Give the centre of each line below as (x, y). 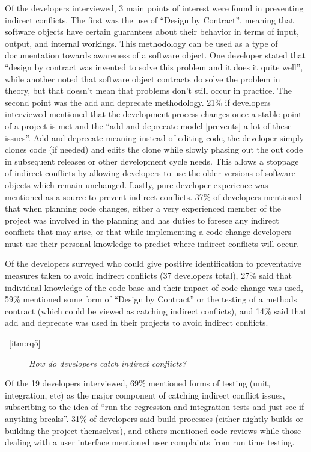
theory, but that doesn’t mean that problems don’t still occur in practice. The (148, 90)
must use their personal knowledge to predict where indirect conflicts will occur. (152, 243)
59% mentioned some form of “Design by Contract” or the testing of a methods (151, 299)
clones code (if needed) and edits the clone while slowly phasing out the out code (154, 149)
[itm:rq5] (25, 343)
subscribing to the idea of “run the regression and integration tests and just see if (155, 407)
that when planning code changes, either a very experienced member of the (143, 208)
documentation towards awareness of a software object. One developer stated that (155, 55)
